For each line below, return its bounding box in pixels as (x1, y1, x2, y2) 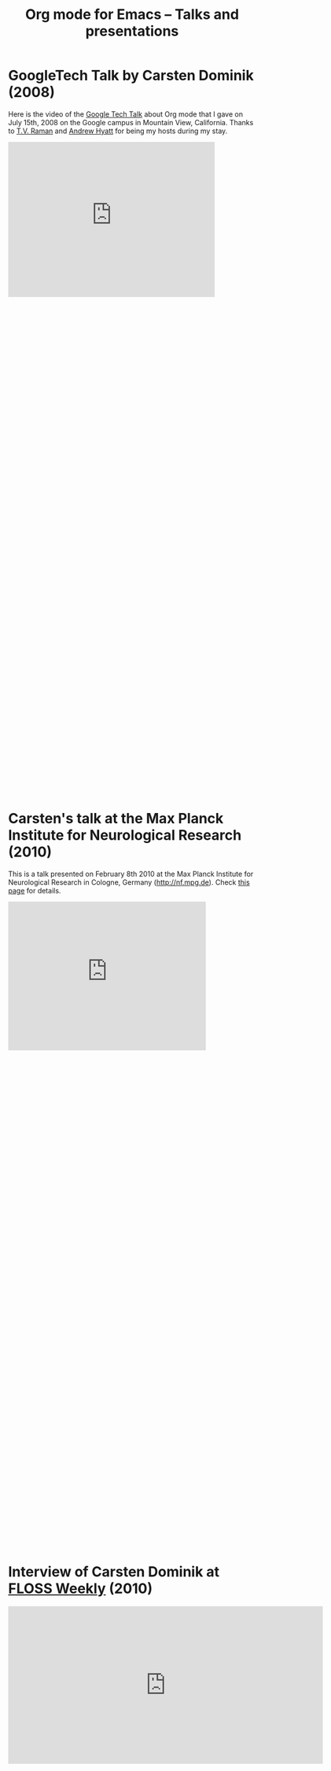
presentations (85, 22, 179, 40)
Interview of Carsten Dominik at (8, 1563, 220, 1581)
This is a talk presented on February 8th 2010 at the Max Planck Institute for (8, 869, 254, 878)
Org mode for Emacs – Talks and (24, 6, 240, 24)
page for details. (8, 885, 61, 895)
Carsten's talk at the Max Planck (8, 810, 224, 828)
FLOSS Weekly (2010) (8, 1580, 153, 1598)
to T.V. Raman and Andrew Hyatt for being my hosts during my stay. (8, 126, 228, 136)
